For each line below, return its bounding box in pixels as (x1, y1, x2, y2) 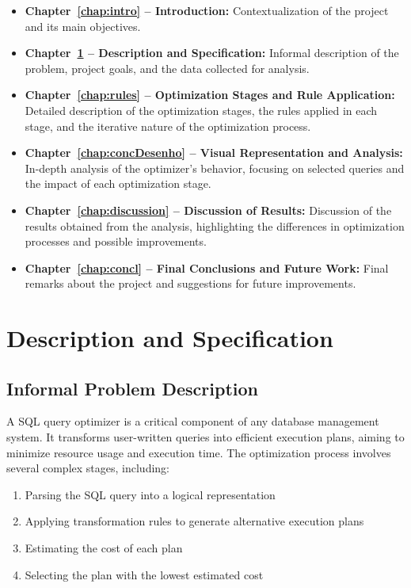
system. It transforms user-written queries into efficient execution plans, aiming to (6, 429, 405, 445)
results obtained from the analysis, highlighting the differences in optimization (25, 217, 405, 234)
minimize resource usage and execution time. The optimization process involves (6, 444, 391, 460)
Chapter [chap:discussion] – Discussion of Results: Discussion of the (25, 201, 392, 218)
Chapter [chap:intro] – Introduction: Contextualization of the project (25, 2, 389, 18)
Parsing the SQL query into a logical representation (25, 486, 276, 502)
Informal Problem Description (6, 376, 258, 400)
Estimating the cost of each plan (25, 540, 183, 556)
